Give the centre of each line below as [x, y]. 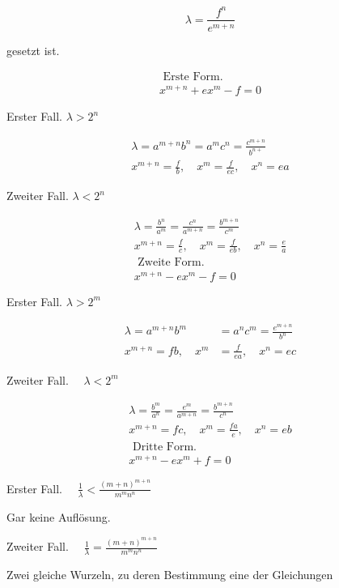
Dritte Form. [164, 447]
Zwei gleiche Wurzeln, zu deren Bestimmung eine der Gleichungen [170, 574]
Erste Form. [193, 77]
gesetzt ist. [33, 50]
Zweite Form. [171, 263]
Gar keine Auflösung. [59, 516]
